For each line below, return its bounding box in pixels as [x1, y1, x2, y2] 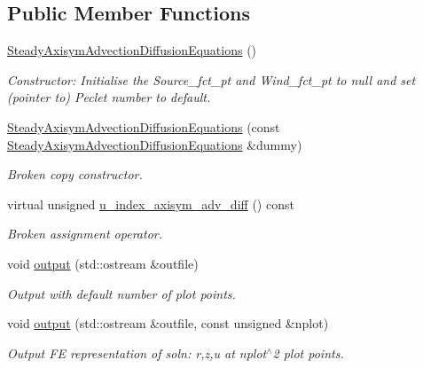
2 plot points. [272, 343, 344, 362]
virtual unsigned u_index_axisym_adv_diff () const [7, 194, 294, 213]
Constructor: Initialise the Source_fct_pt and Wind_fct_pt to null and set [7, 70, 416, 89]
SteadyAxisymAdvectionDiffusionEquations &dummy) [7, 135, 302, 153]
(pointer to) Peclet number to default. [7, 88, 211, 106]
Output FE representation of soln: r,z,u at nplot [7, 343, 267, 362]
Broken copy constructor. [7, 165, 143, 184]
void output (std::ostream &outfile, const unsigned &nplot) [7, 314, 329, 333]
